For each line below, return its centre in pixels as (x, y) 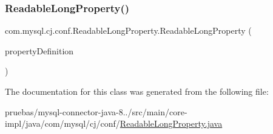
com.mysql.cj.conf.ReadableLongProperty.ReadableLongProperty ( (128, 30)
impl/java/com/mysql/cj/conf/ (62, 123)
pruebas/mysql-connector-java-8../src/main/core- (96, 111)
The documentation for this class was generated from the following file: (137, 91)
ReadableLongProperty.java (171, 123)
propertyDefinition (39, 50)
